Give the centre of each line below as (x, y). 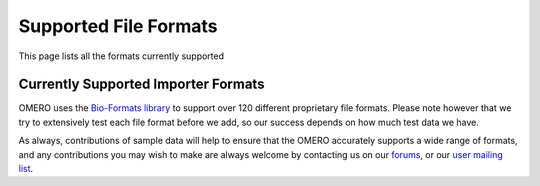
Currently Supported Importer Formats (141, 84)
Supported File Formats (118, 26)
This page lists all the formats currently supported (121, 56)
